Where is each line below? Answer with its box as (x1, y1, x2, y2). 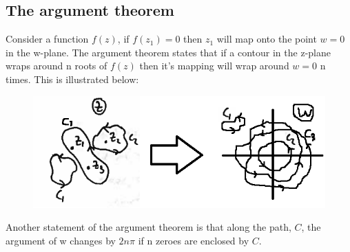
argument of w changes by (6, 233, 116, 247)
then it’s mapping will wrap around (139, 58, 289, 73)
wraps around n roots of (6, 58, 107, 73)
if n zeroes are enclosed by (138, 233, 249, 247)
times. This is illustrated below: (6, 71, 139, 86)
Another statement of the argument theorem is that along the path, (6, 220, 291, 234)
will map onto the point (216, 32, 317, 46)
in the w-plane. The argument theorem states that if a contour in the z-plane (6, 45, 331, 59)
